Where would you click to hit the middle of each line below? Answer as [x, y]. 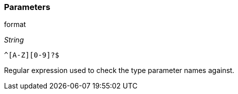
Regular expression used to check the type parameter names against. [119, 70]
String [14, 40]
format [15, 24]
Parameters [27, 7]
